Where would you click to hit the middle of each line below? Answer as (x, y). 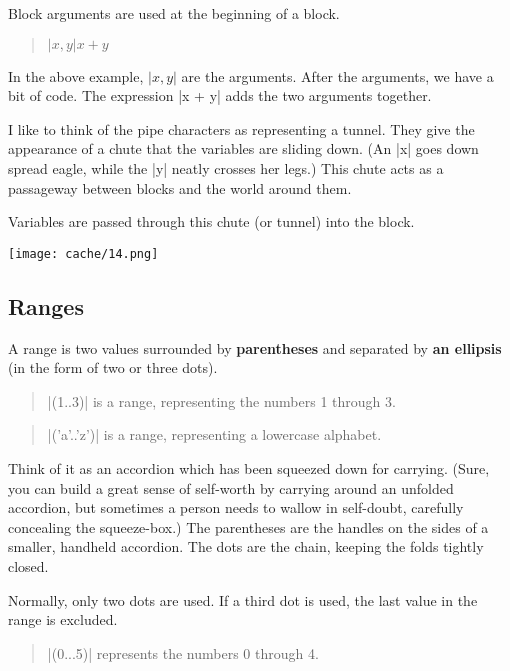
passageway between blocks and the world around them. (180, 187)
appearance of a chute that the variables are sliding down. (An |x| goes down (243, 148)
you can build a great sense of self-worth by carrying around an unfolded (231, 487)
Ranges (46, 305)
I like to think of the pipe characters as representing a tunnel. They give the (241, 128)
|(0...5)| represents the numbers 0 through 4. (183, 652)
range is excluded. (63, 619)
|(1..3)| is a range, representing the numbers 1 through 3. (221, 400)
